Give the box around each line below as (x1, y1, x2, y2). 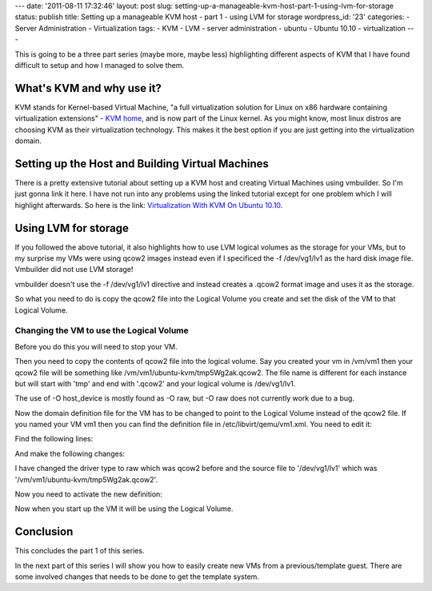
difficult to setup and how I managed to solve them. (14, 60, 184, 70)
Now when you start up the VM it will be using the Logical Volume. (14, 504, 234, 513)
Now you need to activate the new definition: (14, 489, 163, 499)
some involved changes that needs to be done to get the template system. (14, 572, 260, 581)
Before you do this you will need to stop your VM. (14, 341, 178, 351)
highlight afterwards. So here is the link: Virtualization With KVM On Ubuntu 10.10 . (14, 200, 283, 210)
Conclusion (14, 525, 74, 539)
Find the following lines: (14, 434, 94, 444)
